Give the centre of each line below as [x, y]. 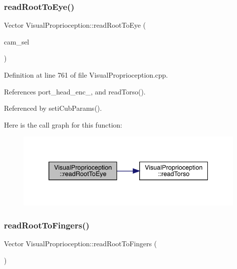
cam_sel [17, 41]
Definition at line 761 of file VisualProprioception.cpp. [86, 75]
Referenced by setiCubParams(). [53, 108]
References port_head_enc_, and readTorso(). [75, 91]
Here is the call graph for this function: [63, 124]
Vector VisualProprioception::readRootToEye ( [75, 25]
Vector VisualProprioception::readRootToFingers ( [80, 244]
